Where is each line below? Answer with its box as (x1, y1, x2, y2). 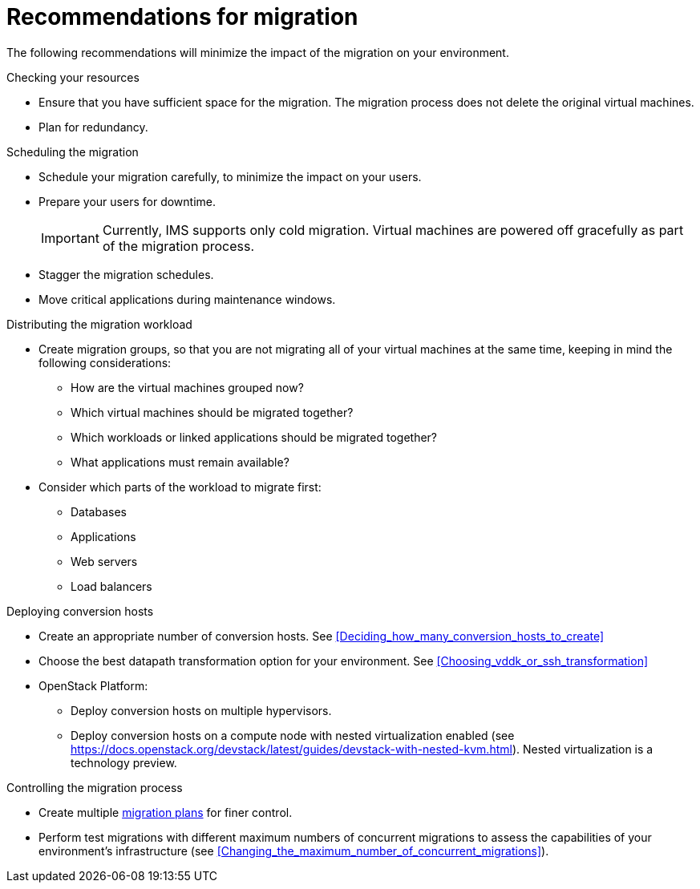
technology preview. (71, 755, 177, 770)
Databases (71, 504, 127, 519)
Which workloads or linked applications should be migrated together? (71, 430, 438, 444)
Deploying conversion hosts (6, 604, 154, 618)
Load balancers (71, 579, 152, 593)
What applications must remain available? (71, 455, 289, 469)
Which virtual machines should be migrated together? (71, 405, 354, 419)
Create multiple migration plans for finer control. (38, 805, 293, 819)
